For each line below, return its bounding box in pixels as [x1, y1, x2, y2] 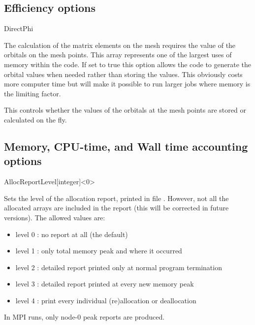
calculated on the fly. [4, 114, 67, 124]
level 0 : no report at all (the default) [15, 229, 128, 239]
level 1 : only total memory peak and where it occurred [15, 245, 182, 256]
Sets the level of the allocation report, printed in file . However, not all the [4, 193, 229, 203]
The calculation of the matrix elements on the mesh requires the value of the [4, 40, 236, 50]
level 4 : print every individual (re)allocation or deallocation [15, 295, 196, 305]
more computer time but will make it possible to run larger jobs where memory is [4, 79, 251, 89]
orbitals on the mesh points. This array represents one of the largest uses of [4, 49, 232, 60]
